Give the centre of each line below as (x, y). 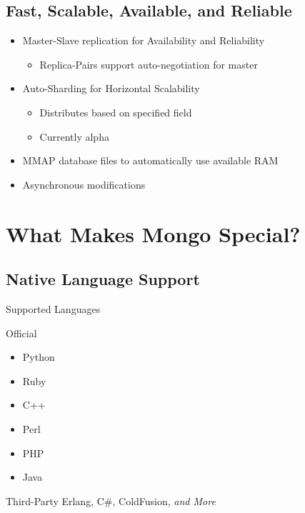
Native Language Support (103, 279)
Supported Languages (53, 308)
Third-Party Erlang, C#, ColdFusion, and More (111, 500)
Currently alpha (74, 136)
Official (21, 333)
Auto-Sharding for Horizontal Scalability (111, 88)
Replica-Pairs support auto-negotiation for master (149, 64)
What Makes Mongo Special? (153, 233)
